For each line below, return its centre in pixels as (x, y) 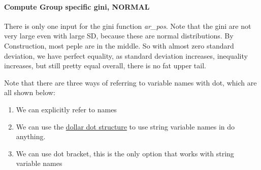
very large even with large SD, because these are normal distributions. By (119, 36)
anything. (31, 136)
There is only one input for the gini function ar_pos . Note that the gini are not (128, 26)
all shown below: (30, 92)
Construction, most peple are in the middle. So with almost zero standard (119, 45)
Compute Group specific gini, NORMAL (77, 6)
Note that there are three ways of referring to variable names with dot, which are (130, 82)
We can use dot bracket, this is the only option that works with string (125, 153)
